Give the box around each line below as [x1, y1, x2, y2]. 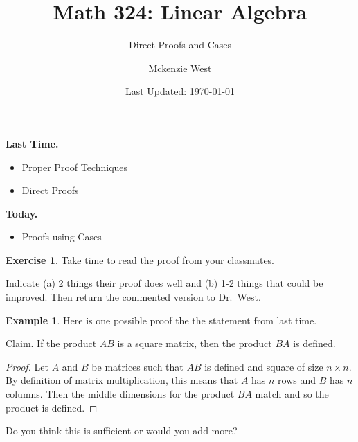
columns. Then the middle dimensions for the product [6, 387, 235, 401]
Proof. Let [6, 359, 48, 373]
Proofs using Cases [21, 229, 102, 244]
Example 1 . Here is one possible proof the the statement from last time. [6, 312, 317, 327]
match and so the [255, 387, 329, 401]
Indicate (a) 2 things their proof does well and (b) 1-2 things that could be [6, 276, 323, 290]
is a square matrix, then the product [117, 336, 272, 351]
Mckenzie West [148, 60, 212, 75]
